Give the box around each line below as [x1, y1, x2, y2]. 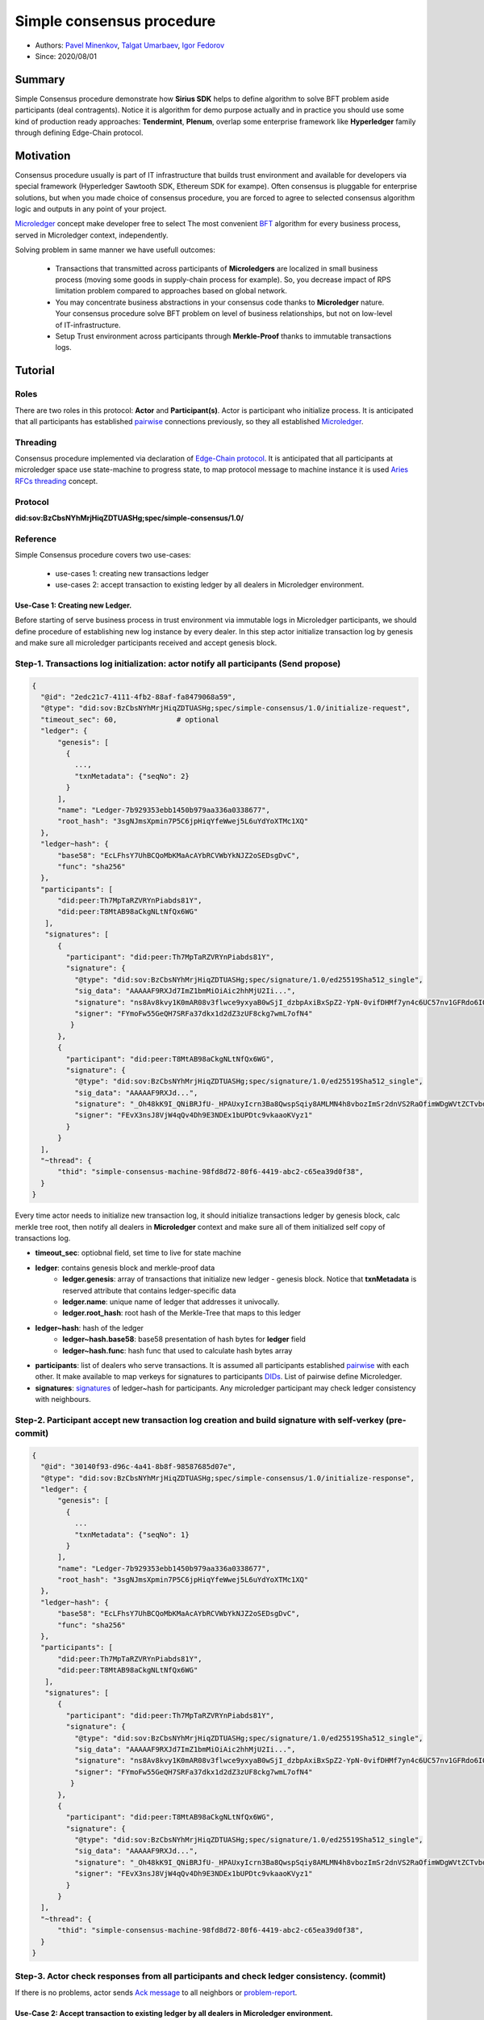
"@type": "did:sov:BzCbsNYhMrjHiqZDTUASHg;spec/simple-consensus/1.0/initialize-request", [40, 704, 411, 713]
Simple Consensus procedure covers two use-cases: [15, 550, 191, 560]
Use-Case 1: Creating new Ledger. [15, 600, 132, 610]
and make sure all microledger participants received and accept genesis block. [15, 638, 277, 648]
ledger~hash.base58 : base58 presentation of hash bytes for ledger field [62, 1334, 307, 1345]
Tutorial [15, 364, 56, 377]
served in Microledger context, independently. [15, 230, 169, 240]
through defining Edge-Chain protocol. [15, 128, 144, 137]
